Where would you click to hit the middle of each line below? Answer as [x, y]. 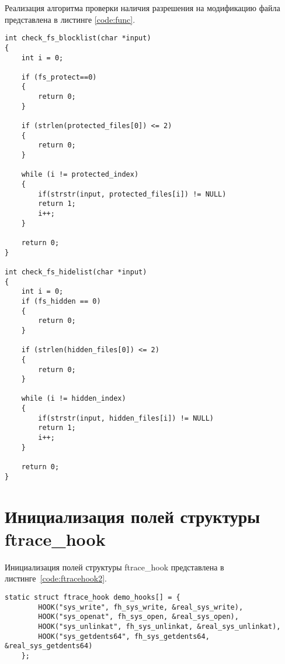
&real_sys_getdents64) [49, 646]
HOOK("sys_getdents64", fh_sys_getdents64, [124, 636]
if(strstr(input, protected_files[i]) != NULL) [132, 194]
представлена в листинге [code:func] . [70, 19]
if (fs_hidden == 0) [61, 301]
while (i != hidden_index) [74, 399]
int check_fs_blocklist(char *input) [78, 38]
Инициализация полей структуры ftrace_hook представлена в [114, 567]
